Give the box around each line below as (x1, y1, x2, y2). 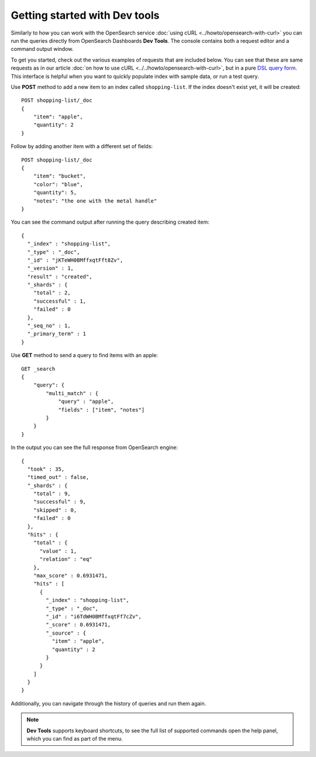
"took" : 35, (27, 465, 65, 472)
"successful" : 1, (33, 297, 87, 304)
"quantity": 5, (33, 189, 77, 196)
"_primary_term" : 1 (27, 331, 87, 337)
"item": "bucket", (33, 173, 87, 180)
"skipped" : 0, (33, 506, 77, 513)
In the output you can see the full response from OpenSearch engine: (11, 444, 178, 451)
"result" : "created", (27, 273, 92, 280)
